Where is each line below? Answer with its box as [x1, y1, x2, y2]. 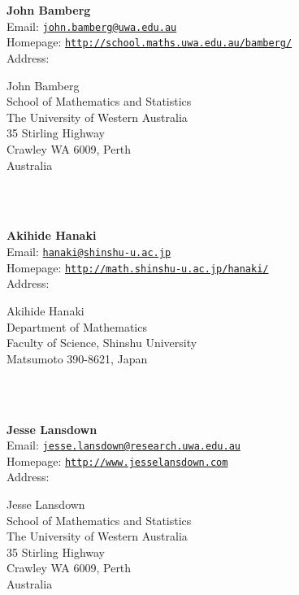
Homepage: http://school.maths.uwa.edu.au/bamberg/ [6, 33, 292, 50]
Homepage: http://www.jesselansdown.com [6, 452, 228, 469]
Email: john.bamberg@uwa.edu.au [6, 17, 177, 34]
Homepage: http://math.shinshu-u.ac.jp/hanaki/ [6, 258, 269, 276]
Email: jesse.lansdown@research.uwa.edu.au [6, 436, 240, 454]
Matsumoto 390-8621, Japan [6, 350, 148, 367]
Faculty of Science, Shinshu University [6, 334, 197, 351]
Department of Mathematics [6, 318, 147, 335]
